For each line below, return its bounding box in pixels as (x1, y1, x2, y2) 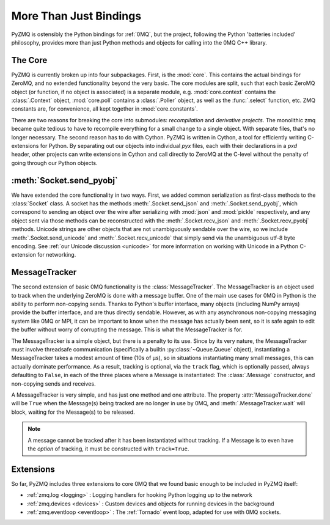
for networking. (37, 251, 76, 259)
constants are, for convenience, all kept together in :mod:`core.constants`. (11, 105, 198, 112)
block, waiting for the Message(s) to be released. (11, 408, 135, 416)
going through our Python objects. (11, 159, 98, 166)
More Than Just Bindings (11, 9, 142, 23)
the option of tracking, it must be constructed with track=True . (28, 445, 189, 452)
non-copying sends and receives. (11, 380, 96, 387)
